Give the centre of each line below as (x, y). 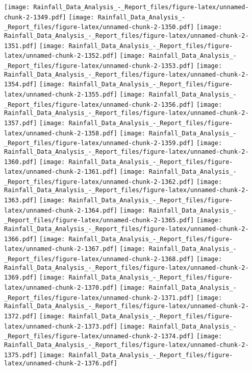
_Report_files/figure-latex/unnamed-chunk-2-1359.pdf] (99, 143)
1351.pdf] (21, 46)
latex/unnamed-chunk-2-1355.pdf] (61, 94)
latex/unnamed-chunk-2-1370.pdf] (61, 288)
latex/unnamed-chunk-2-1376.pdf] (61, 364)
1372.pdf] (21, 316)
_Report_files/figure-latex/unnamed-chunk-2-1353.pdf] (99, 66)
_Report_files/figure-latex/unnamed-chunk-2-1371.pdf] (99, 298)
